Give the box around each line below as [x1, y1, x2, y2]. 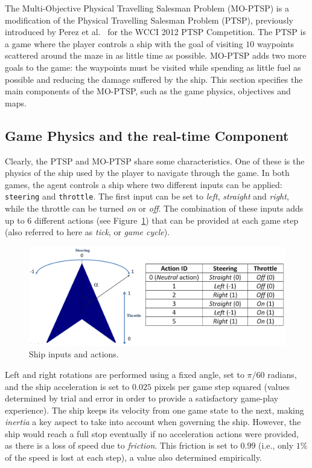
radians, [267, 368, 297, 380]
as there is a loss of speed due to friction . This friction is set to [5, 439, 238, 452]
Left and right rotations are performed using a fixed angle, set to [5, 368, 244, 380]
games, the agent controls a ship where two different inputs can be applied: [5, 178, 282, 190]
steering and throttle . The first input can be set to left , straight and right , [5, 190, 289, 203]
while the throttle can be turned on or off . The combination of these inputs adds [5, 201, 304, 214]
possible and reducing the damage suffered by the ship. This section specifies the [5, 73, 303, 85]
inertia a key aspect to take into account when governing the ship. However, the [5, 415, 301, 428]
